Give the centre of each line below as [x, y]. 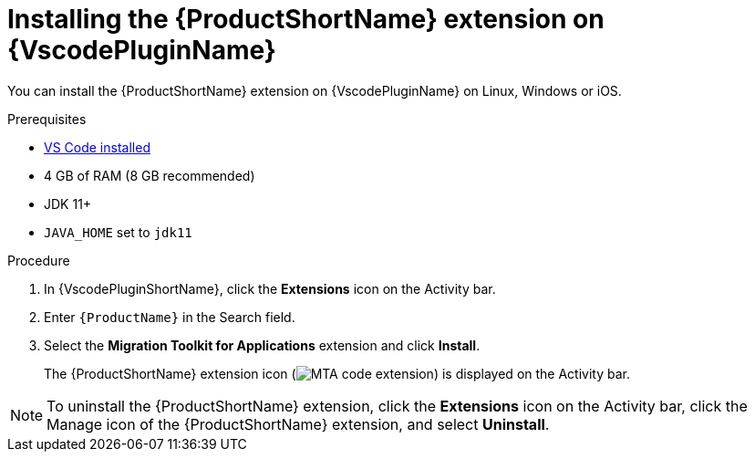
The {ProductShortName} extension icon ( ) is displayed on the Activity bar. [337, 373]
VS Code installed [97, 147]
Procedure [39, 260]
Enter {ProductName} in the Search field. [170, 317]
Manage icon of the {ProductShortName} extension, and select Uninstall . [298, 424]
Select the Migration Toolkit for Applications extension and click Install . [262, 345]
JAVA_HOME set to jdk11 [118, 232]
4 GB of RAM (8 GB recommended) [150, 175]
